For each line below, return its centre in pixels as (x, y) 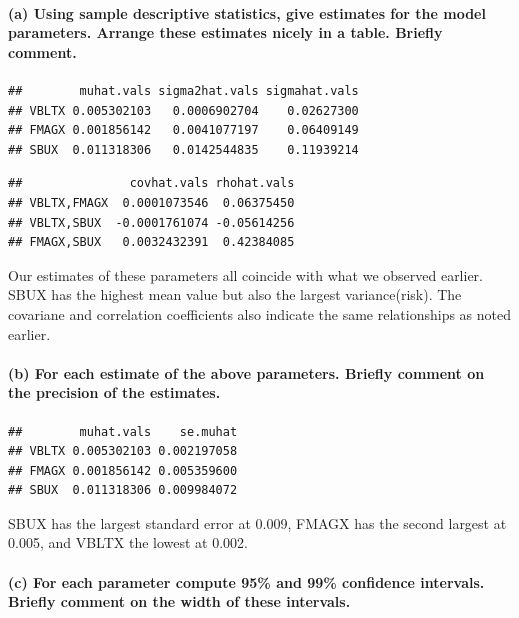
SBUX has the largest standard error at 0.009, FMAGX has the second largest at (257, 522)
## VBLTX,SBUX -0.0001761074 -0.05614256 (151, 222)
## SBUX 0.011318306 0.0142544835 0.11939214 (183, 149)
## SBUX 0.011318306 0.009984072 (123, 490)
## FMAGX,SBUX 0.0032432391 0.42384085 (151, 242)
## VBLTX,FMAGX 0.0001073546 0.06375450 (151, 202)
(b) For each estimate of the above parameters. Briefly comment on (246, 372)
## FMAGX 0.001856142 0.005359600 (123, 470)
